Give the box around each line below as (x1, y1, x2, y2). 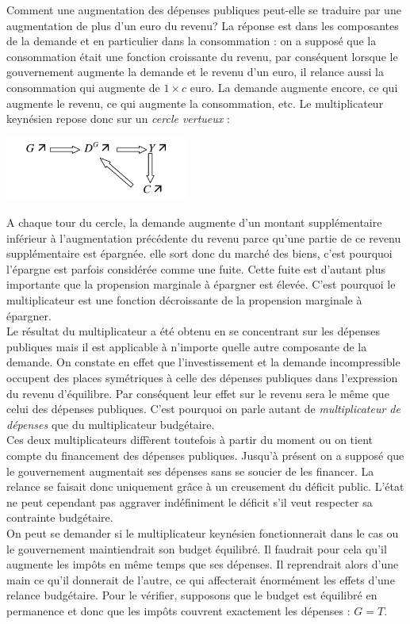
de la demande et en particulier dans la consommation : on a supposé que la (6, 33, 377, 49)
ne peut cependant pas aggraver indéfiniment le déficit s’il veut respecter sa (6, 493, 373, 510)
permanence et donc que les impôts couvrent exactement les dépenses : (6, 602, 351, 618)
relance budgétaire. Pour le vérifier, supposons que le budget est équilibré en (6, 587, 377, 603)
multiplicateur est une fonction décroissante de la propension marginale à (6, 292, 362, 308)
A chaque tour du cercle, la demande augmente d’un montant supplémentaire (6, 214, 382, 231)
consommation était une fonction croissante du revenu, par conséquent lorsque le (6, 48, 398, 64)
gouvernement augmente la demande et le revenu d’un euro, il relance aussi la (6, 63, 384, 80)
